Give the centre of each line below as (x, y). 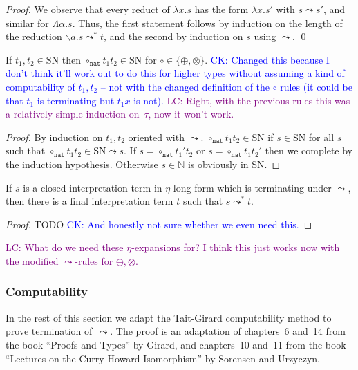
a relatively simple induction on (73, 114)
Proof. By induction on (54, 137)
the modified (32, 260)
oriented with (156, 137)
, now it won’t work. (191, 114)
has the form (222, 9)
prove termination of (49, 331)
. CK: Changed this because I (267, 59)
